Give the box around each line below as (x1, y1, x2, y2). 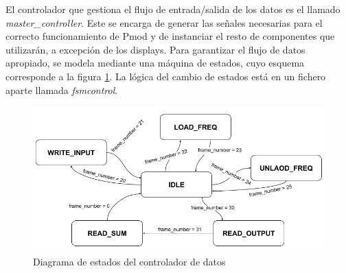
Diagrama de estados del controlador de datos (33, 254, 226, 269)
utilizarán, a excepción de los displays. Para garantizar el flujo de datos (5, 42, 305, 56)
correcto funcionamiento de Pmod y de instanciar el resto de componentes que (5, 29, 335, 43)
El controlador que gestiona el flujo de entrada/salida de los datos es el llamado (5, 2, 341, 16)
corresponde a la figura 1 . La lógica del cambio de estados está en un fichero (5, 69, 326, 83)
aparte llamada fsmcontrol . (5, 82, 118, 97)
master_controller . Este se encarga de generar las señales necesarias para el (5, 15, 323, 29)
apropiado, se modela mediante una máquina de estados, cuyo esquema (5, 56, 305, 70)
